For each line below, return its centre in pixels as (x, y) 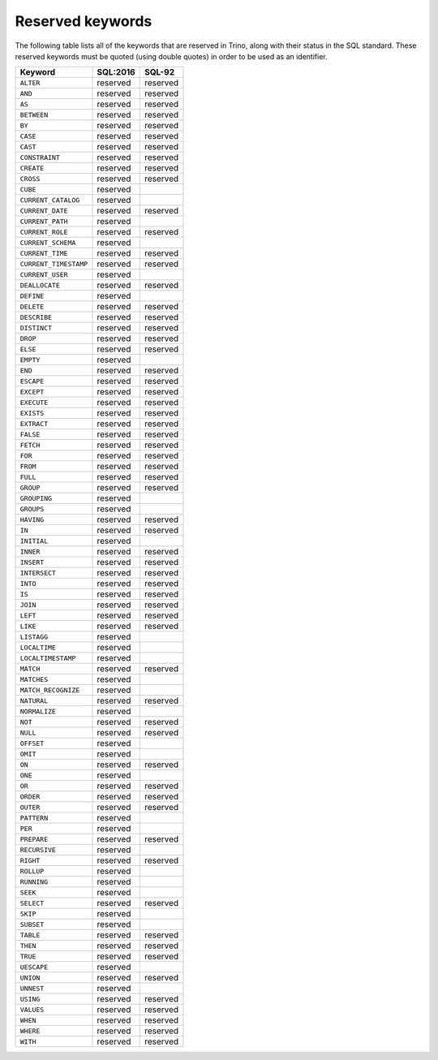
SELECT (32, 903)
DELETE (32, 306)
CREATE (32, 168)
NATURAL (34, 701)
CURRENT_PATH (44, 221)
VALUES (32, 1009)
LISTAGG (34, 637)
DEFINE (32, 296)
